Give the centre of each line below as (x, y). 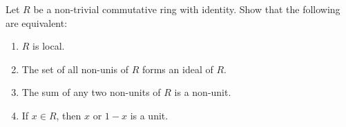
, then (69, 115)
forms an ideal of (177, 69)
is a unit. (149, 115)
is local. (49, 46)
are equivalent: (37, 22)
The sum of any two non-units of (91, 92)
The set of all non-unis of (75, 69)
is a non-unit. (203, 92)
